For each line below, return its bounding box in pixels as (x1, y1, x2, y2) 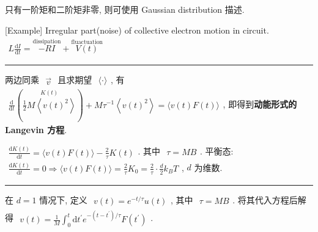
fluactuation (71, 38, 103, 45)
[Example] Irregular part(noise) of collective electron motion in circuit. (5, 23, 269, 36)
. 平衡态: (199, 144, 234, 157)
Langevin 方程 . (5, 123, 67, 136)
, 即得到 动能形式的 (223, 98, 297, 111)
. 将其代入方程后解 (232, 193, 306, 206)
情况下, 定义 (39, 193, 87, 206)
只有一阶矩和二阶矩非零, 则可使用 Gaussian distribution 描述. (5, 3, 245, 15)
